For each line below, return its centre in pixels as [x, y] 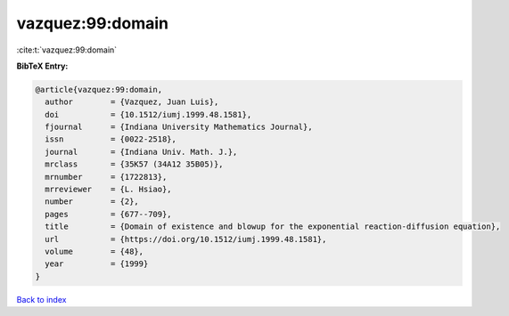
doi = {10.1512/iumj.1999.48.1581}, [148, 114]
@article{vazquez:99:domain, [99, 89]
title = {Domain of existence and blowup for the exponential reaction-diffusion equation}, [273, 227]
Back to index [41, 299]
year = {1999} [97, 264]
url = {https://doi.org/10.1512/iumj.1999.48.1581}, [186, 239]
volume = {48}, [94, 251]
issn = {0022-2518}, [111, 139]
